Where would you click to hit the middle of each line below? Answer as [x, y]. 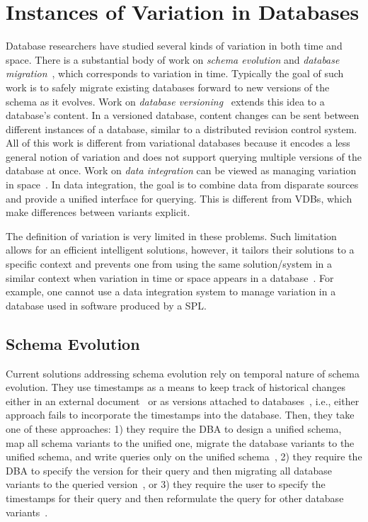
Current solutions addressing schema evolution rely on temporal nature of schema [183, 373]
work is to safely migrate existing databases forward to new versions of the [168, 87]
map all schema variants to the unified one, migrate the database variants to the [180, 442]
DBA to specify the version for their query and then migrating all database [169, 470]
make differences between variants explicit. [98, 212]
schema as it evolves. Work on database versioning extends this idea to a [165, 101]
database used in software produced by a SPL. [106, 305]
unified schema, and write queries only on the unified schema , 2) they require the [184, 456]
